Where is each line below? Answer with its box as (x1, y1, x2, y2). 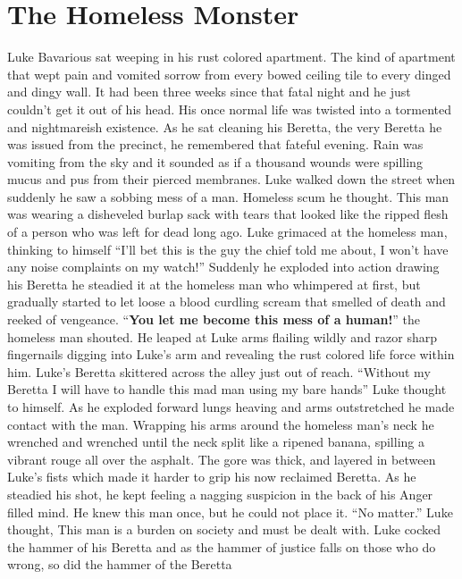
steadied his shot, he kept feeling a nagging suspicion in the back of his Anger (7, 484, 433, 503)
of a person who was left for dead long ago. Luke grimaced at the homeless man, (7, 222, 448, 241)
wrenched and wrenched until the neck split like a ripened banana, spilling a (7, 432, 424, 451)
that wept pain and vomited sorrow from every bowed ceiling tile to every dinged (7, 64, 451, 83)
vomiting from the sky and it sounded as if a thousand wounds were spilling (7, 152, 423, 171)
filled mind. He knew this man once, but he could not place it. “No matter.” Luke (7, 502, 453, 521)
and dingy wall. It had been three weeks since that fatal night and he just (7, 82, 411, 101)
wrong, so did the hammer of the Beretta (7, 555, 232, 574)
